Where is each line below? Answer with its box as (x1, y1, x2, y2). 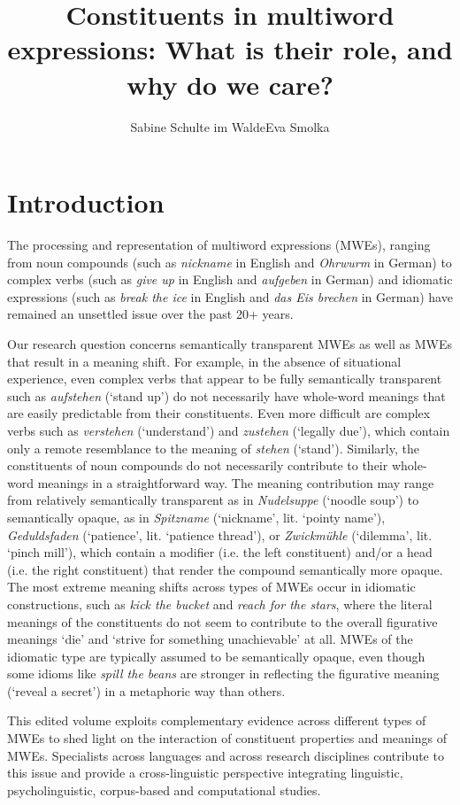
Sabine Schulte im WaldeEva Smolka (130, 117, 330, 135)
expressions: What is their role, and (7, 31, 453, 67)
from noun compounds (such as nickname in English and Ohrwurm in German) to (7, 252, 452, 271)
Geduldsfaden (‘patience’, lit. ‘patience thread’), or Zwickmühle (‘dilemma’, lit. (7, 525, 433, 544)
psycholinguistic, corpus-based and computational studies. (7, 780, 321, 799)
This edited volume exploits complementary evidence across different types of (7, 711, 426, 730)
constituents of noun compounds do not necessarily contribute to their (7, 456, 388, 475)
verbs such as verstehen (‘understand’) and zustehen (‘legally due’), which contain (7, 421, 450, 439)
